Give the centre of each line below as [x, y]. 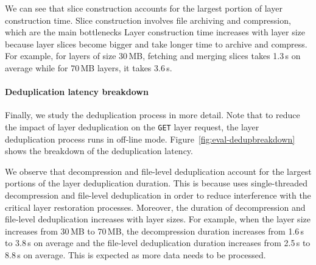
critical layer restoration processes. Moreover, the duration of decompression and [155, 207]
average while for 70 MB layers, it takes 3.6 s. [89, 67]
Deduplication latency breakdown [77, 92]
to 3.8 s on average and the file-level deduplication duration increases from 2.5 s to [158, 243]
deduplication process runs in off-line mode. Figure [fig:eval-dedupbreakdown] [150, 139]
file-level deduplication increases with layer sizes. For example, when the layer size [158, 219]
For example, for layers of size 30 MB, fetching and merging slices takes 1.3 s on [153, 56]
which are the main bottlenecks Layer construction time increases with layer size [155, 32]
